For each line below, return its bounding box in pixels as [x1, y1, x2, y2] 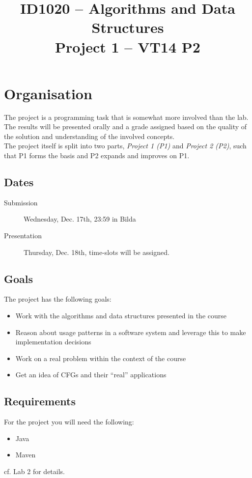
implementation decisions [15, 337, 91, 347]
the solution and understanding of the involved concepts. [4, 131, 175, 141]
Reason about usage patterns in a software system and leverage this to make [15, 327, 246, 337]
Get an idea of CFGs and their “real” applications [15, 369, 167, 380]
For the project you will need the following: [4, 417, 134, 427]
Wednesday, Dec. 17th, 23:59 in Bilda [24, 214, 136, 224]
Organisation [4, 83, 92, 103]
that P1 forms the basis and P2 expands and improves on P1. [4, 150, 190, 161]
